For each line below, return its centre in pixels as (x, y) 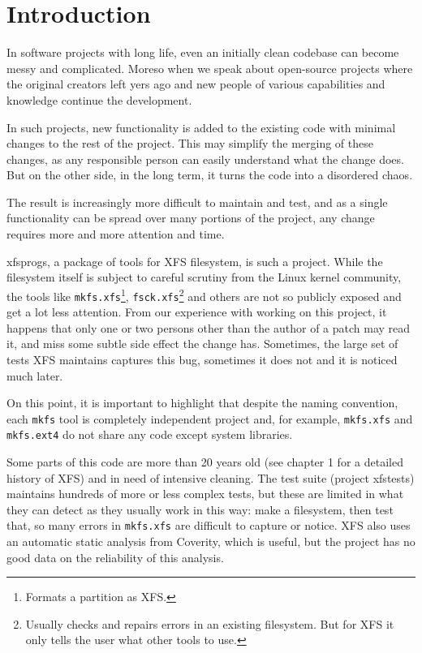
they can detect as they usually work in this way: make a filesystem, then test (200, 509)
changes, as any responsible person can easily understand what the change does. (205, 159)
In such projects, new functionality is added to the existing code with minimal (201, 127)
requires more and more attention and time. (116, 234)
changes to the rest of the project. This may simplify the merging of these (190, 143)
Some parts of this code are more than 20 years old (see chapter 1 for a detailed (205, 462)
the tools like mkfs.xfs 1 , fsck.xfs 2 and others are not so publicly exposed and (204, 294)
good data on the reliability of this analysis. (115, 557)
